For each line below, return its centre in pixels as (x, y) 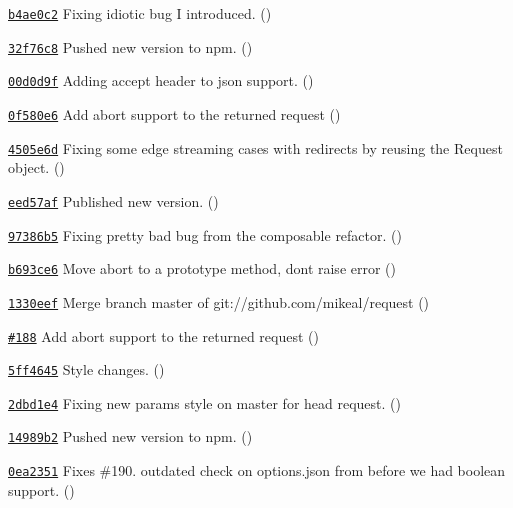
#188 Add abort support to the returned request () (163, 335)
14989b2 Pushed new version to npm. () (130, 436)
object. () (36, 167)
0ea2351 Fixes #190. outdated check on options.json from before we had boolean (257, 470)
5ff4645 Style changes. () (86, 369)
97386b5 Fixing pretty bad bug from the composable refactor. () (205, 234)
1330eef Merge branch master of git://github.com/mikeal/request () (219, 301)
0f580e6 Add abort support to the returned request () (174, 113)
